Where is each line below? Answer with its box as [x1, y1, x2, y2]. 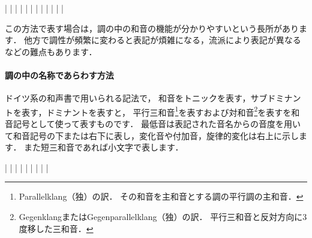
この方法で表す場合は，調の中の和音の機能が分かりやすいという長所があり [5, 22, 299, 34]
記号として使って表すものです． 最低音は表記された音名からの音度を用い [13, 118, 301, 130]
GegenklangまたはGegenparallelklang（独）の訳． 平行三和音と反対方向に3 [19, 210, 307, 222]
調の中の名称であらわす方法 [5, 68, 114, 81]
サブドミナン [250, 92, 301, 104]
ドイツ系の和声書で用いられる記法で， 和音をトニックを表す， [5, 92, 251, 104]
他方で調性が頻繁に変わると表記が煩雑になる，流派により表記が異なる [24, 34, 301, 46]
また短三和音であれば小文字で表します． [24, 141, 184, 153]
